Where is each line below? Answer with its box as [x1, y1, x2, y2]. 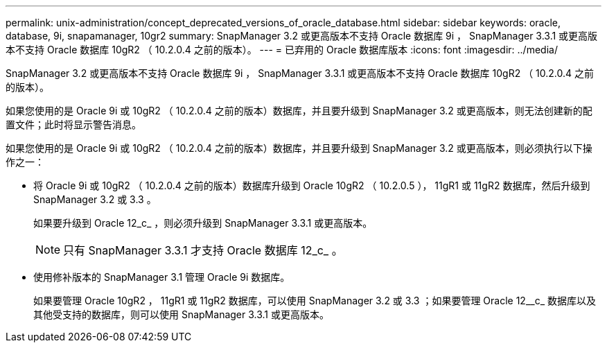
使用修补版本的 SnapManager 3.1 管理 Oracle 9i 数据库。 [33, 271, 290, 283]
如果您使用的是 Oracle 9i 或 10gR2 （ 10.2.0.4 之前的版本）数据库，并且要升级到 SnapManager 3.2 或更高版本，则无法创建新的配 [6, 105, 592, 116]
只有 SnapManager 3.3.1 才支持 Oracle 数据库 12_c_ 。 [63, 243, 343, 257]
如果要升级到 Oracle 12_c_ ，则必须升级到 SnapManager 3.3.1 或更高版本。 [33, 217, 373, 229]
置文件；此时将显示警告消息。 [6, 119, 141, 130]
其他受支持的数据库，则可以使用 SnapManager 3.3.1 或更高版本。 [33, 308, 329, 320]
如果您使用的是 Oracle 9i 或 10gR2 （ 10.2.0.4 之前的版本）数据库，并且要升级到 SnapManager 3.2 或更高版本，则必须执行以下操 [6, 142, 592, 154]
